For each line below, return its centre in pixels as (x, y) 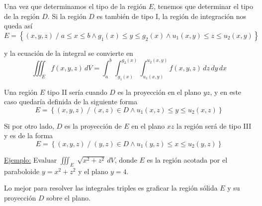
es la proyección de (93, 125)
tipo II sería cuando (77, 92)
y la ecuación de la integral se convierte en (69, 53)
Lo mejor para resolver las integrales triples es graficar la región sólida (111, 188)
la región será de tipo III (214, 125)
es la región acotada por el (187, 159)
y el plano (93, 171)
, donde (126, 159)
